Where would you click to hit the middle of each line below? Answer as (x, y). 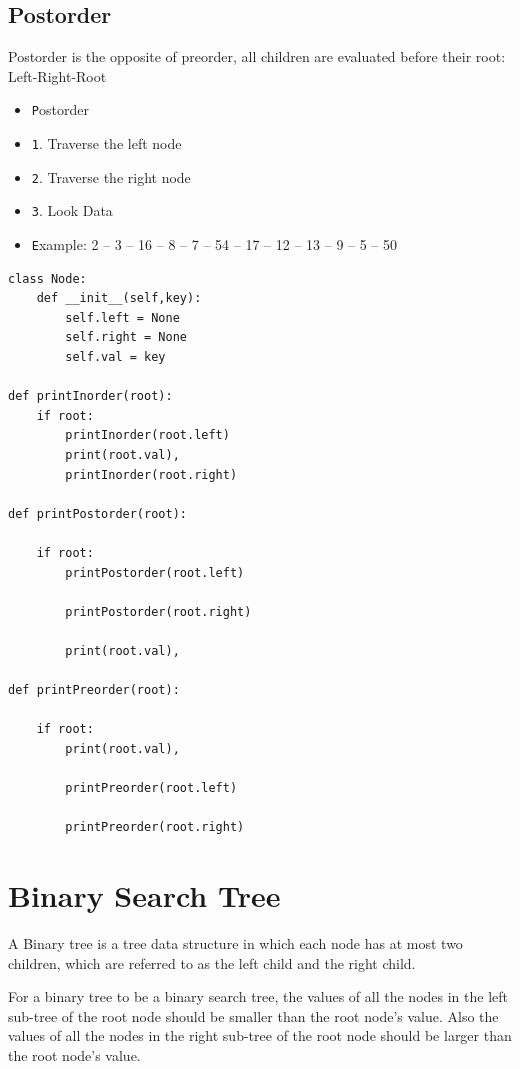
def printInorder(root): (90, 396)
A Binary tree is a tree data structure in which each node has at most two (235, 943)
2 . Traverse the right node (111, 176)
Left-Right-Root (57, 75)
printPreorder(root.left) (151, 788)
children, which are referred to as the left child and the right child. (212, 962)
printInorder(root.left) (147, 435)
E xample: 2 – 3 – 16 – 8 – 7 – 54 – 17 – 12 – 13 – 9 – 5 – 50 (214, 244)
